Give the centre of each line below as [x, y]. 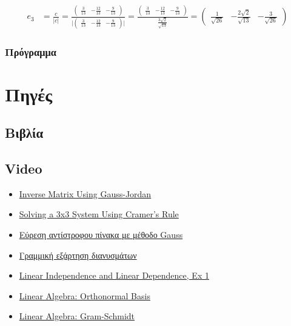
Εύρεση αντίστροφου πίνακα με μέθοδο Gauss [101, 235]
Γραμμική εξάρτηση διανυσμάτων [78, 255]
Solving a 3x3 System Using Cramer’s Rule [99, 214]
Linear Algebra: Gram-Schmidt [77, 316]
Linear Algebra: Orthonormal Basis [85, 295]
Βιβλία [24, 133]
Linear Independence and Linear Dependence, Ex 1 [114, 275]
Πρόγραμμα [31, 51]
